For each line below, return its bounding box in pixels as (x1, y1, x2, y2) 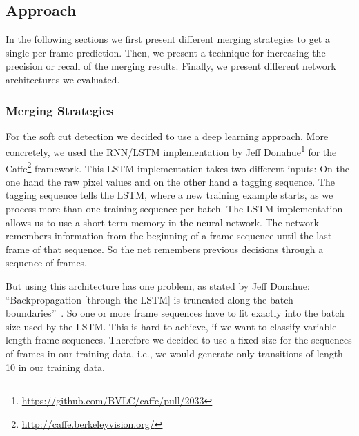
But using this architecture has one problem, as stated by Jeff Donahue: (6, 279, 310, 293)
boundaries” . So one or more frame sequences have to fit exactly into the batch (6, 306, 345, 320)
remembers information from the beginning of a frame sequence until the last (6, 228, 332, 243)
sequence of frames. (6, 255, 88, 270)
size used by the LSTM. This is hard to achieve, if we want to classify (6, 319, 300, 333)
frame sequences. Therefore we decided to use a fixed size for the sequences (35, 333, 352, 347)
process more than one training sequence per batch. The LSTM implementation (6, 201, 343, 216)
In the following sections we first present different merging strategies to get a (6, 32, 330, 46)
